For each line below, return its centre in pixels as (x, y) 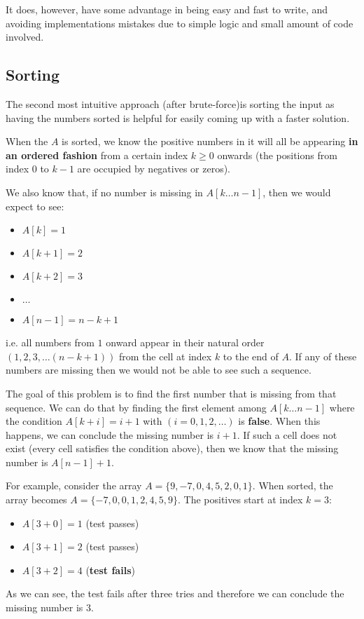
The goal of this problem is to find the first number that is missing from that (171, 393)
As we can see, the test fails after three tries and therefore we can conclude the (175, 593)
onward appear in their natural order (185, 342)
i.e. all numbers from (50, 342)
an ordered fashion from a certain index (97, 155)
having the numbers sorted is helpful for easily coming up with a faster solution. (178, 117)
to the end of (251, 356)
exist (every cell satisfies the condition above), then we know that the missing (172, 448)
